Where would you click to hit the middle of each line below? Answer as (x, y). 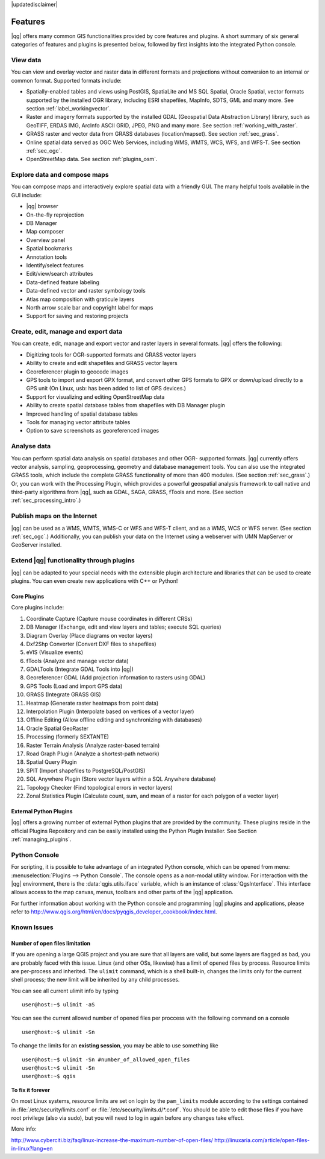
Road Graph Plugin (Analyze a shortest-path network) (93, 754)
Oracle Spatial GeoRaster (57, 728)
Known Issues (32, 927)
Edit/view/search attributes (60, 274)
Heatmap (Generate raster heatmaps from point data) (92, 703)
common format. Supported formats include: (66, 80)
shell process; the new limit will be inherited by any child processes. (95, 980)
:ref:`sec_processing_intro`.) (46, 500)
